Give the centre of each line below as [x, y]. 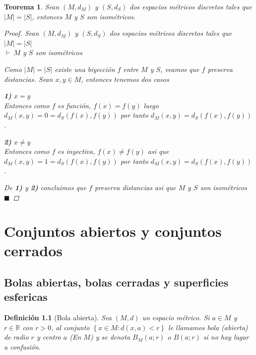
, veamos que [180, 69]
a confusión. [23, 347]
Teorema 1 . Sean [32, 6]
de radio [16, 337]
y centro [49, 337]
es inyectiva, [76, 151]
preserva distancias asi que [135, 187]
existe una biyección [85, 69]
